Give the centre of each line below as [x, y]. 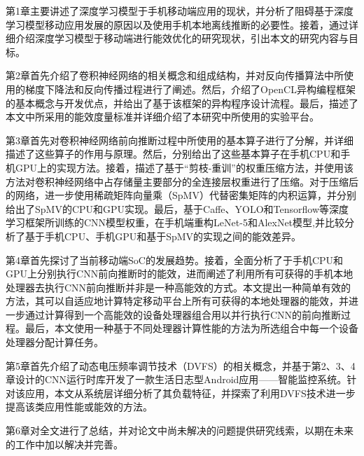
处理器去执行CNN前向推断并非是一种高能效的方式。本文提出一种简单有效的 [178, 287]
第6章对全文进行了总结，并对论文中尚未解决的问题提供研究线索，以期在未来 [180, 430]
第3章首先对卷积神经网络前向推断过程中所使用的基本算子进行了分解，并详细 [180, 140]
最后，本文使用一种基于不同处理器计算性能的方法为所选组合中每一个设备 [191, 328]
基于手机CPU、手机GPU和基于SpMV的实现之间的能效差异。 [163, 236]
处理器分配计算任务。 [55, 342]
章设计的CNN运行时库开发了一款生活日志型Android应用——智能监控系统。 [176, 379]
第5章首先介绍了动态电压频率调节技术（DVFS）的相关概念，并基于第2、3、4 [181, 365]
